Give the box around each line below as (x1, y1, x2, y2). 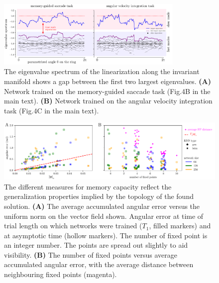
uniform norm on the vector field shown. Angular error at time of (4, 210, 204, 221)
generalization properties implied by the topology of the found (4, 191, 194, 201)
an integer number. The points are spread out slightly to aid (4, 240, 188, 250)
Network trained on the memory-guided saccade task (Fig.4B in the (4, 86, 211, 96)
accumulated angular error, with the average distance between (4, 259, 194, 270)
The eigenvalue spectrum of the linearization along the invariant (4, 66, 200, 77)
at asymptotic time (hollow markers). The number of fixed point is (4, 230, 208, 240)
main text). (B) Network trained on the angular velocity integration (4, 95, 213, 106)
